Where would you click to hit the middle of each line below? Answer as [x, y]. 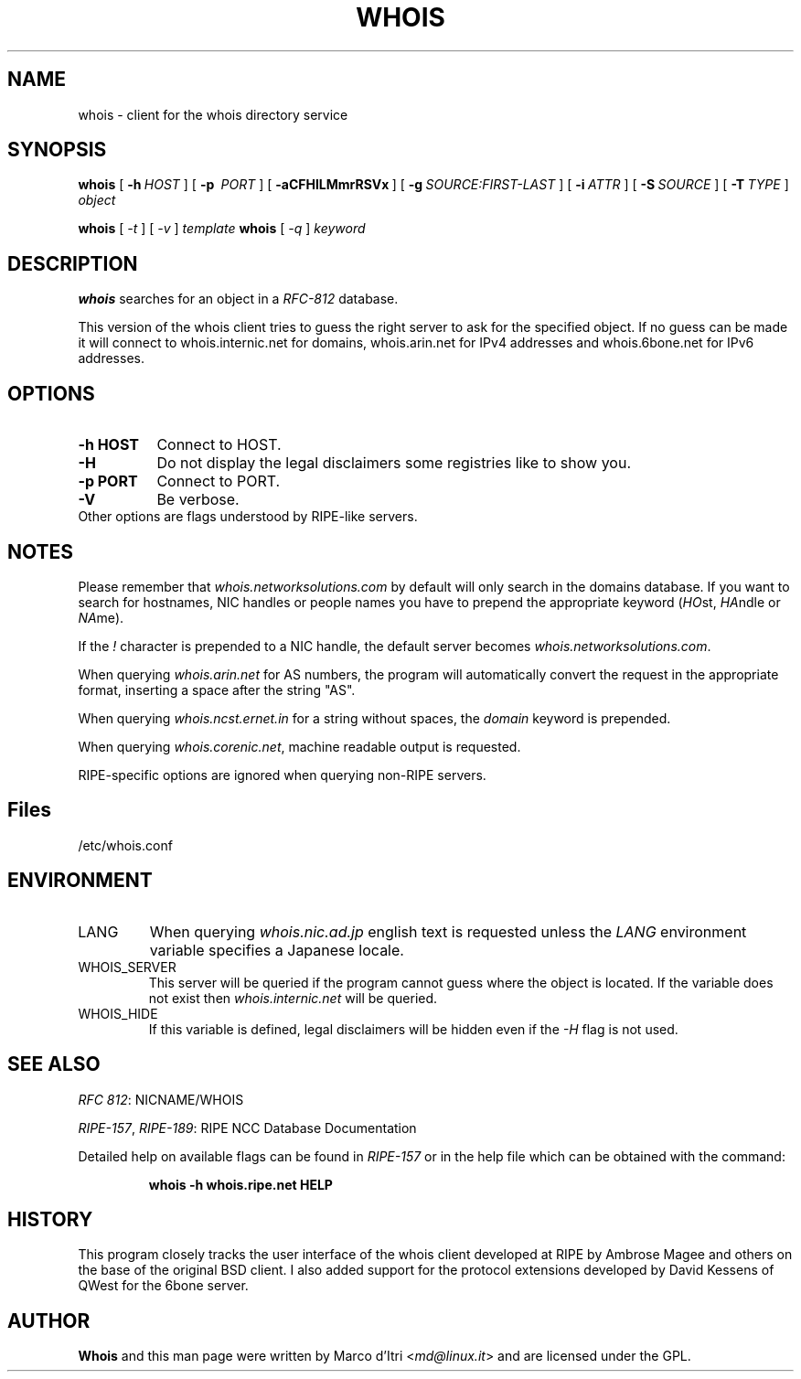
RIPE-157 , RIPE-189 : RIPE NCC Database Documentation [247, 1128]
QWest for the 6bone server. [163, 1286]
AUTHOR [49, 1320]
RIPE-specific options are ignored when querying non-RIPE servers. [282, 775]
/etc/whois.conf [125, 845]
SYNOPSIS [57, 150]
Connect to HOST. [219, 445]
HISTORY [50, 1219]
